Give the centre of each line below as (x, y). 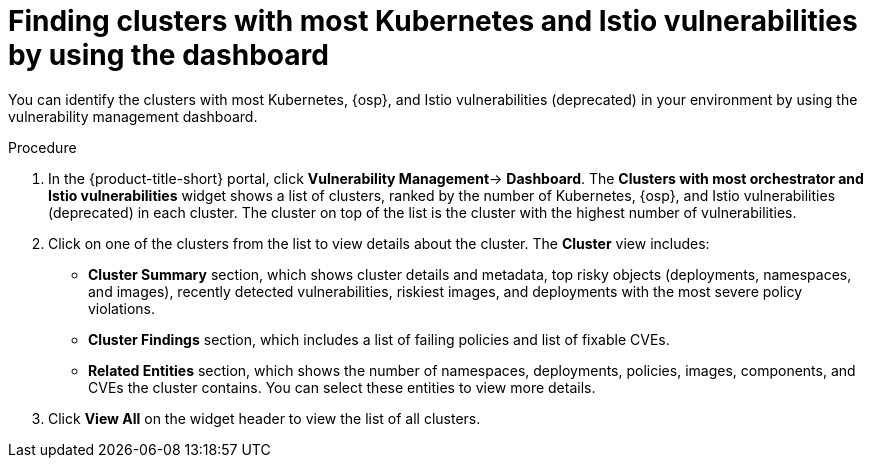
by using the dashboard (168, 55)
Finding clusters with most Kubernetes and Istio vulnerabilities (433, 21)
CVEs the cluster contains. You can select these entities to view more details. (342, 387)
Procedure (42, 147)
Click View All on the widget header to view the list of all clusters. (264, 418)
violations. (121, 308)
